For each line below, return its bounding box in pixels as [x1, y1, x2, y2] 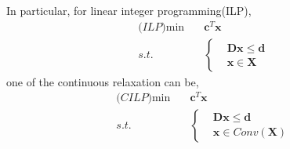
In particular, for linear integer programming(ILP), [6, 2, 252, 18]
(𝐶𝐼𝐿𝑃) [116, 93, 152, 104]
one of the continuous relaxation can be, [6, 73, 199, 89]
